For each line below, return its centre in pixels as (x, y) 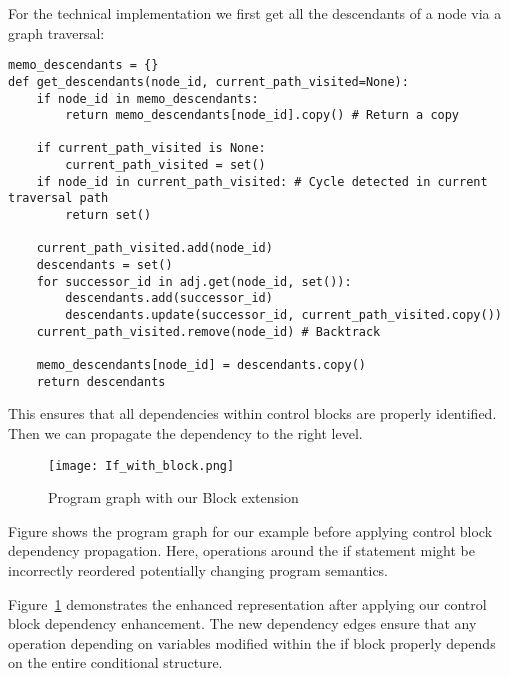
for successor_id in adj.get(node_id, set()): (194, 281)
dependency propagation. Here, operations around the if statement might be (242, 550)
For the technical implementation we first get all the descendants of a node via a (255, 13)
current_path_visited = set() (165, 165)
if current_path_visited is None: (151, 148)
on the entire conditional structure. (115, 662)
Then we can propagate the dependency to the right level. (185, 432)
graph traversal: (56, 32)
